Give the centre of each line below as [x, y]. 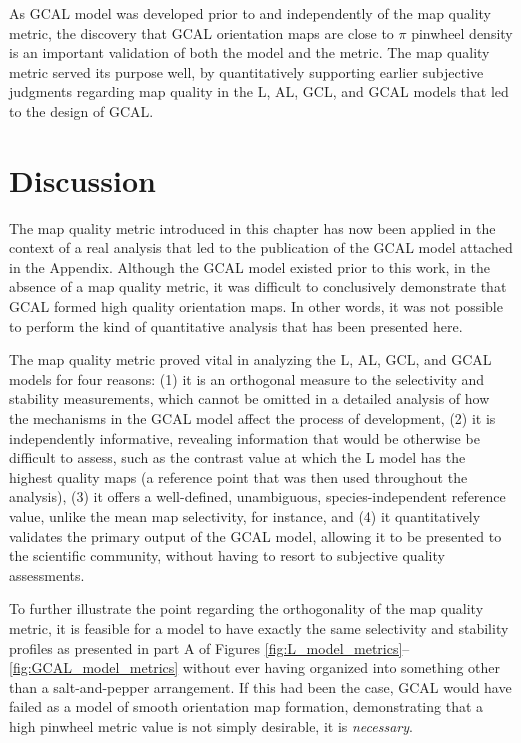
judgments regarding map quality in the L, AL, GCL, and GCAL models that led [259, 91]
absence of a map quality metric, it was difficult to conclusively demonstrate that [258, 286]
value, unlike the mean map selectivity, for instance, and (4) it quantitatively [245, 516]
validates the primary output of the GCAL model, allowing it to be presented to [255, 535]
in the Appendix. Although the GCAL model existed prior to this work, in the [249, 266]
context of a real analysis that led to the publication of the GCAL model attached [261, 247]
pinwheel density [462, 32]
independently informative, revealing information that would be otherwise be [244, 437]
